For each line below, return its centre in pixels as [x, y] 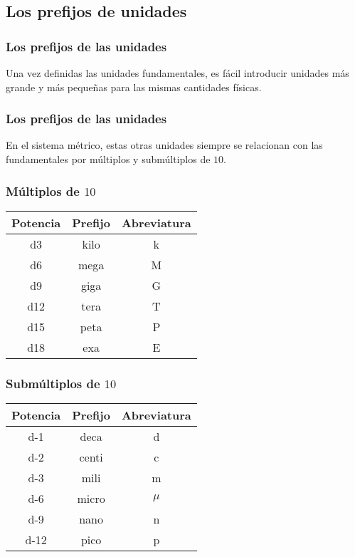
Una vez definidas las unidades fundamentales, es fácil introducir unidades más [177, 73]
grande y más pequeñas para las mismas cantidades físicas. [134, 87]
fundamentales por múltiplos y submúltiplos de [108, 159]
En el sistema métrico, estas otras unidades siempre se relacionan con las [164, 145]
